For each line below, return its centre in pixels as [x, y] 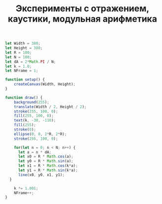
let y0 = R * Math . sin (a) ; [46, 161]
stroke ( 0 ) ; [25, 130]
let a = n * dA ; [35, 152]
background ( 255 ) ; [32, 102]
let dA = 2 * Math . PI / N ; [30, 62]
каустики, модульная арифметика [82, 19]
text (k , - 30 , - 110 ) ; [35, 121]
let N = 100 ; [18, 57]
